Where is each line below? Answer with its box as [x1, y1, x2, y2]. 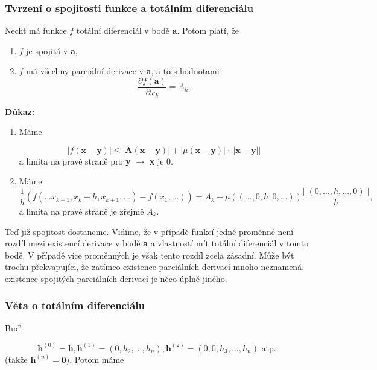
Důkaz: [5, 105, 35, 118]
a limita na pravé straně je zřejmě [19, 204, 144, 217]
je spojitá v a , [26, 44, 78, 57]
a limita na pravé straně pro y [19, 154, 131, 167]
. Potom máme [69, 353, 124, 365]
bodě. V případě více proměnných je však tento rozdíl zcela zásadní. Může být [5, 248, 294, 261]
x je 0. [149, 154, 173, 167]
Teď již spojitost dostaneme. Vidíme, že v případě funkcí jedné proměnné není [5, 225, 294, 237]
